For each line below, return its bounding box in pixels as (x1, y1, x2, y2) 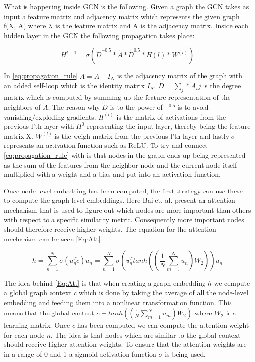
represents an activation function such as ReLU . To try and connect (4, 140, 208, 150)
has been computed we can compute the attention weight (77, 320, 249, 330)
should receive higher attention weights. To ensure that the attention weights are (4, 339, 247, 349)
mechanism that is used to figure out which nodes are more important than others (4, 204, 251, 215)
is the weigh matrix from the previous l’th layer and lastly (54, 130, 229, 141)
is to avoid (178, 102, 209, 112)
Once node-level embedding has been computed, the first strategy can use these (4, 185, 243, 195)
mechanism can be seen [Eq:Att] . (4, 233, 102, 243)
